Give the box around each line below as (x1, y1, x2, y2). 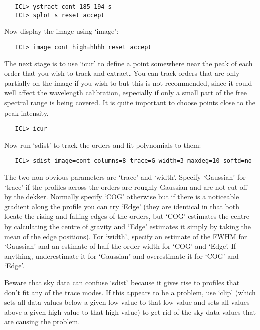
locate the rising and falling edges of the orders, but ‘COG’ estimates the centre (4, 211, 250, 222)
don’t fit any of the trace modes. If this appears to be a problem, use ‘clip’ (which (4, 287, 256, 297)
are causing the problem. (4, 316, 80, 327)
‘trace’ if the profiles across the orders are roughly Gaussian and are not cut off (4, 181, 248, 192)
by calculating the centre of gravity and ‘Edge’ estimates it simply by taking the (4, 221, 251, 231)
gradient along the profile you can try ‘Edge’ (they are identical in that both (4, 201, 240, 211)
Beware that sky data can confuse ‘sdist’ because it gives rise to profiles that (4, 277, 240, 287)
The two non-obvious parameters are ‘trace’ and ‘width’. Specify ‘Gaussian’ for (4, 172, 246, 182)
